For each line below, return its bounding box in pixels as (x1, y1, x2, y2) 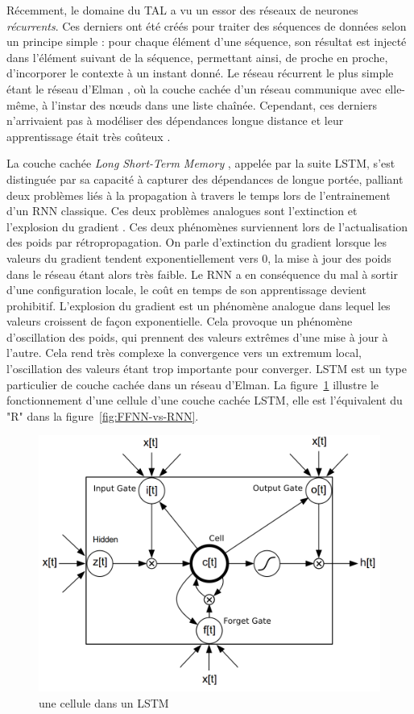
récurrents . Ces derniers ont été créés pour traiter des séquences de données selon (6, 17, 407, 34)
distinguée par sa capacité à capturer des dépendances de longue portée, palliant (6, 170, 404, 187)
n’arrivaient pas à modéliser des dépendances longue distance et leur (6, 112, 344, 129)
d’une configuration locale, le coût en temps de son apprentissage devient (6, 281, 366, 298)
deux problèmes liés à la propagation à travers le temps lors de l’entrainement (6, 186, 391, 203)
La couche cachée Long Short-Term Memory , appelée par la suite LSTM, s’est (6, 155, 395, 172)
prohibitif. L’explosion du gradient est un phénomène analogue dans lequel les (6, 297, 391, 313)
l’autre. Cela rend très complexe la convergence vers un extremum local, (6, 344, 362, 361)
